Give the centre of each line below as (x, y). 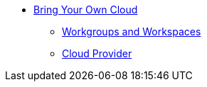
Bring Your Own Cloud (86, 10)
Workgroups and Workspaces (132, 31)
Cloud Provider (97, 53)
